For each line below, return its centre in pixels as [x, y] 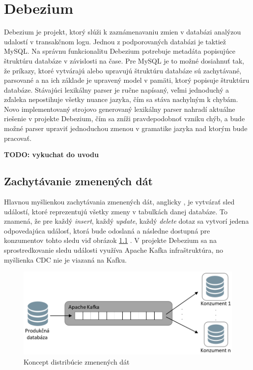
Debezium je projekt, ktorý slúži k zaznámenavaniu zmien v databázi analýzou [123, 32]
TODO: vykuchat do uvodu [51, 154]
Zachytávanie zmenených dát [78, 181]
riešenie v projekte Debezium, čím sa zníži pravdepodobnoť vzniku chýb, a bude [125, 118]
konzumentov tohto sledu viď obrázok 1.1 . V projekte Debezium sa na [110, 240]
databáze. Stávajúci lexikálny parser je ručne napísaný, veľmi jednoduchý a [117, 89]
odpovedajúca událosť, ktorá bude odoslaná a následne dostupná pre [107, 230]
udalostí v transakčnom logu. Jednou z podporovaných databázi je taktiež [115, 41]
